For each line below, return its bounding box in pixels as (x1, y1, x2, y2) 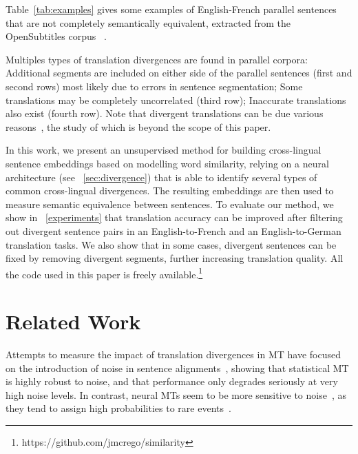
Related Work (6, 307, 141, 336)
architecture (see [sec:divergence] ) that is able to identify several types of (6, 169, 317, 184)
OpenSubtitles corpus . (6, 29, 107, 43)
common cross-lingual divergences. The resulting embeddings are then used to (6, 183, 334, 198)
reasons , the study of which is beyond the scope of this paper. (6, 119, 271, 134)
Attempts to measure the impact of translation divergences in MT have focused (6, 347, 341, 362)
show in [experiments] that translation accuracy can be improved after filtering (6, 210, 343, 225)
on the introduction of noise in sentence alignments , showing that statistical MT (6, 360, 349, 375)
